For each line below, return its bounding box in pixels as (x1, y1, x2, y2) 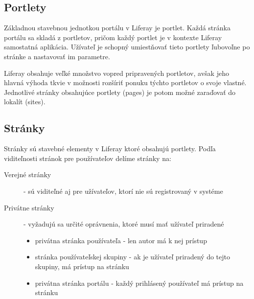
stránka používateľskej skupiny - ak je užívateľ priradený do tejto (35, 252, 230, 262)
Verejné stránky (4, 169, 51, 180)
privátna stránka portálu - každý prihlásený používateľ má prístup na (35, 277, 244, 288)
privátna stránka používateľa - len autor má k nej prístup (35, 235, 207, 245)
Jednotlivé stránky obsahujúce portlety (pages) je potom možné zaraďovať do (4, 87, 236, 97)
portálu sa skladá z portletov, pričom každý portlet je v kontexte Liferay (4, 32, 222, 42)
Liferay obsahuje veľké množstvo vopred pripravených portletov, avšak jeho (4, 68, 229, 78)
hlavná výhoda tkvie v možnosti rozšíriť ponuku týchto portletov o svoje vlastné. (4, 77, 247, 88)
